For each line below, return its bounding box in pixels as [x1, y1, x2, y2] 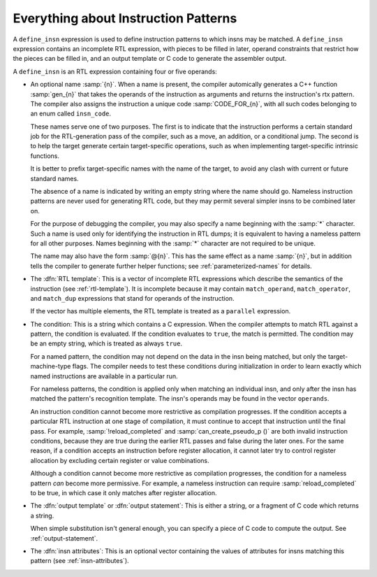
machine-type [30, 362, 71, 371]
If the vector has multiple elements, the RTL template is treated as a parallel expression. [30, 307, 291, 315]
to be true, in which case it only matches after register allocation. [30, 488, 217, 497]
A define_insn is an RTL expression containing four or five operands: [13, 67, 218, 76]
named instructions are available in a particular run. [30, 371, 178, 380]
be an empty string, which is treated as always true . [30, 339, 183, 348]
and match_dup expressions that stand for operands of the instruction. [30, 294, 235, 302]
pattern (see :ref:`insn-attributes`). [30, 557, 129, 565]
